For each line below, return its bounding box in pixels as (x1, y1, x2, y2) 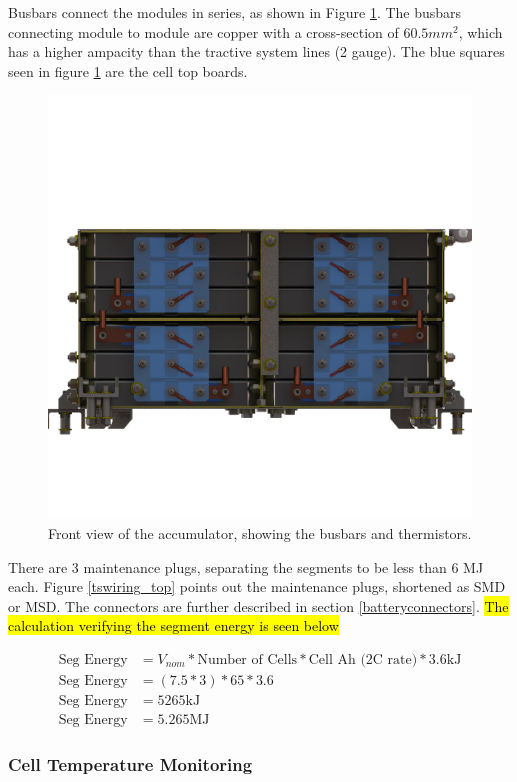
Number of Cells (197, 652, 298, 667)
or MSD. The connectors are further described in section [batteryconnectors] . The (8, 595, 509, 616)
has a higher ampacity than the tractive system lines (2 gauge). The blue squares (8, 41, 505, 62)
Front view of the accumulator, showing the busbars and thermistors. (48, 522, 472, 543)
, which (458, 21, 503, 42)
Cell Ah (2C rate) (308, 652, 418, 667)
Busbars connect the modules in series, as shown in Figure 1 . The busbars (8, 2, 462, 22)
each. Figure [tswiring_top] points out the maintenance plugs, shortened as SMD (8, 576, 506, 597)
